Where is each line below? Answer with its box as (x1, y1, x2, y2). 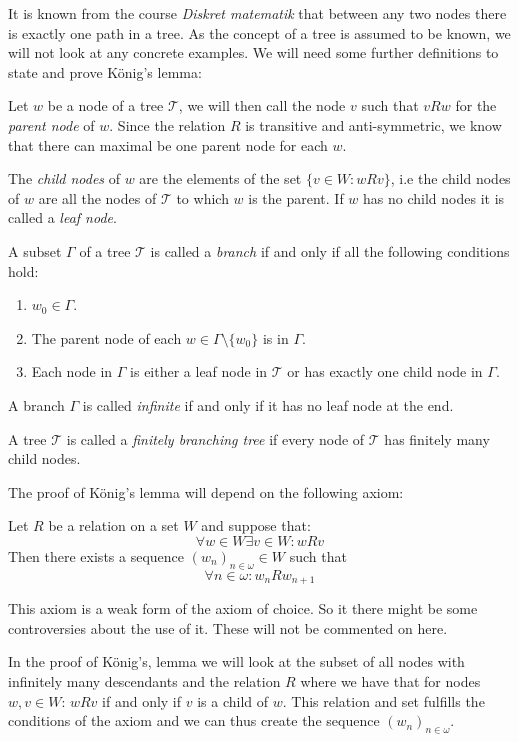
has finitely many (384, 428, 490, 449)
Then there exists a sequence (8, 545, 185, 566)
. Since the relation (109, 114, 226, 135)
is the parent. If (248, 187, 344, 208)
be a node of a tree (47, 95, 164, 116)
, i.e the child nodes (390, 168, 511, 189)
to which (176, 187, 229, 208)
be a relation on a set (48, 515, 179, 536)
